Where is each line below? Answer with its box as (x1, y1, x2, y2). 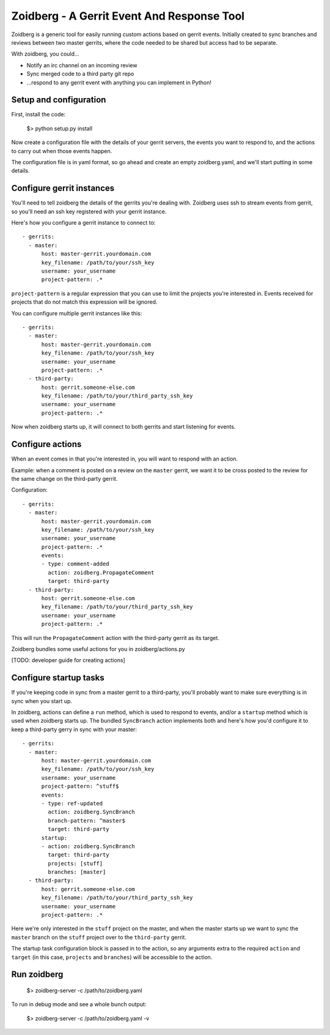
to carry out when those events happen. (11, 147, 112, 154)
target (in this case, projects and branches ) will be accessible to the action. (11, 953, 213, 961)
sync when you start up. (11, 697, 73, 704)
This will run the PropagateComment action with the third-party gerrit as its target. (11, 634, 219, 641)
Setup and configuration (11, 95, 106, 105)
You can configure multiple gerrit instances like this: (11, 309, 142, 317)
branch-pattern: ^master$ (48, 817, 125, 824)
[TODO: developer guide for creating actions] (11, 657, 125, 664)
